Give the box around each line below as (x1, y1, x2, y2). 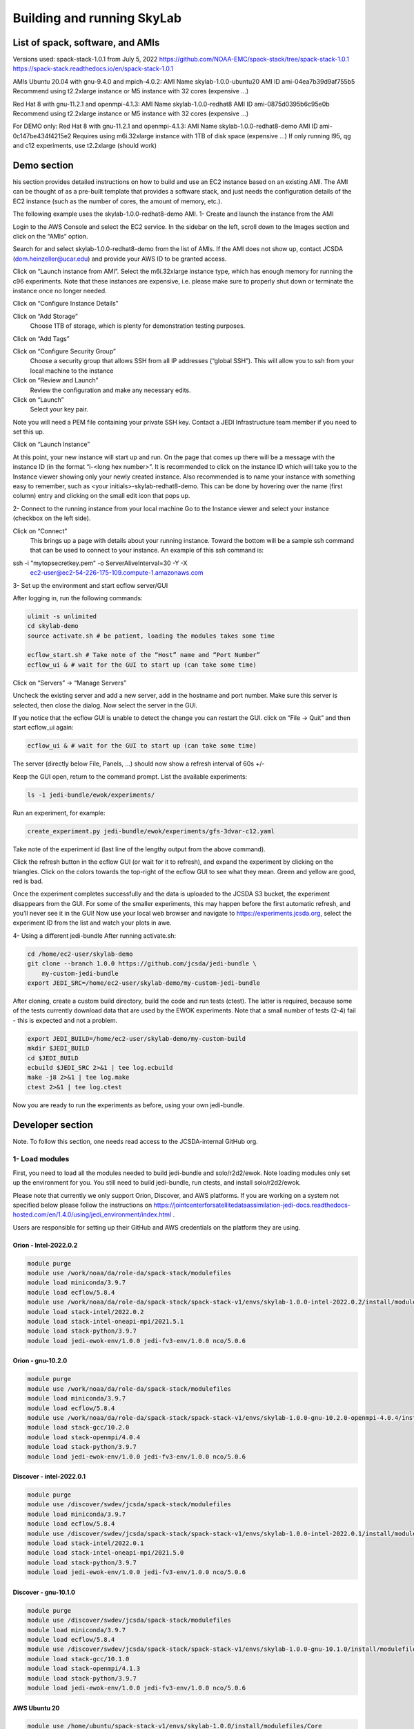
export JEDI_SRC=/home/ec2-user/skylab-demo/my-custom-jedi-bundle (27, 979, 261, 987)
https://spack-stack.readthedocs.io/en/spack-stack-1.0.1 (12, 64, 174, 73)
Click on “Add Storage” (12, 312, 79, 320)
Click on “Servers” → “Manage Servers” (12, 678, 127, 687)
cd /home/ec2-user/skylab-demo (27, 950, 134, 958)
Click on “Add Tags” (12, 334, 70, 342)
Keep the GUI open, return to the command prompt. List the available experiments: (12, 772, 248, 781)
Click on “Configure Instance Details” (12, 299, 119, 308)
